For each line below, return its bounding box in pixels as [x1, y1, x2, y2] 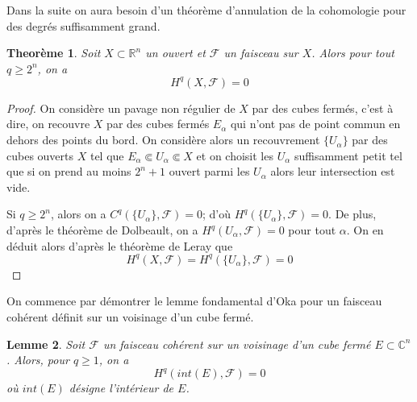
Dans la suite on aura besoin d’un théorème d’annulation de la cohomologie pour [6, 2, 407, 18]
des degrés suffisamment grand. [6, 17, 161, 34]
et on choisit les [196, 147, 273, 164]
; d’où [202, 205, 231, 222]
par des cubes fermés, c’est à [252, 99, 394, 116]
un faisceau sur [223, 44, 298, 61]
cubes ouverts [6, 147, 74, 164]
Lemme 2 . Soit [6, 335, 85, 352]
